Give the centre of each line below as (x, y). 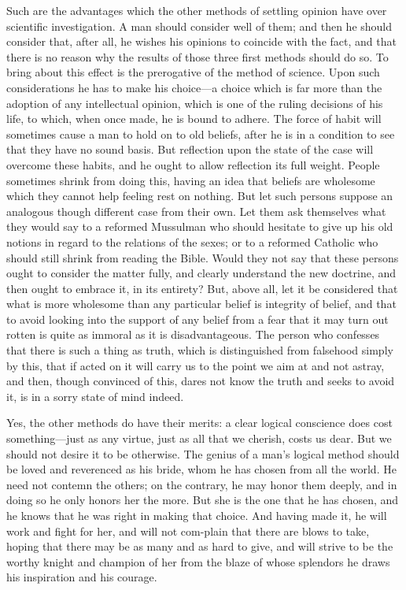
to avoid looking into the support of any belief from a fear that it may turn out (197, 319)
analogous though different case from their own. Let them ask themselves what (196, 211)
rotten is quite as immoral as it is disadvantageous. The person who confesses (193, 334)
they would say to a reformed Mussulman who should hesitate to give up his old (200, 226)
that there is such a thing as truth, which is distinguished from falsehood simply (200, 350)
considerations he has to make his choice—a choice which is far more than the (194, 87)
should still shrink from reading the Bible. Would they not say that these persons (203, 257)
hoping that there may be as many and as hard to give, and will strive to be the (200, 546)
